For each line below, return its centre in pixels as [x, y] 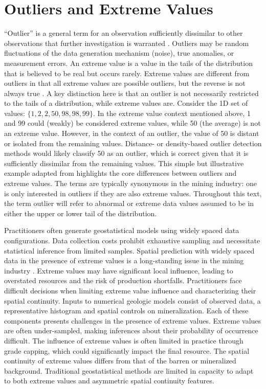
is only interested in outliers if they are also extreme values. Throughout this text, [133, 193]
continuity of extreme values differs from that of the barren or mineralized [120, 361]
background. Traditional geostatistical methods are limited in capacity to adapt [129, 370]
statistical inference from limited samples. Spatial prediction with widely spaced [129, 250]
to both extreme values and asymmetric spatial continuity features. [109, 381]
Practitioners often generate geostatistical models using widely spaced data [122, 230]
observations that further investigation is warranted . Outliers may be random [127, 43]
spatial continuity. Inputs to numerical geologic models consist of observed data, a [132, 300]
